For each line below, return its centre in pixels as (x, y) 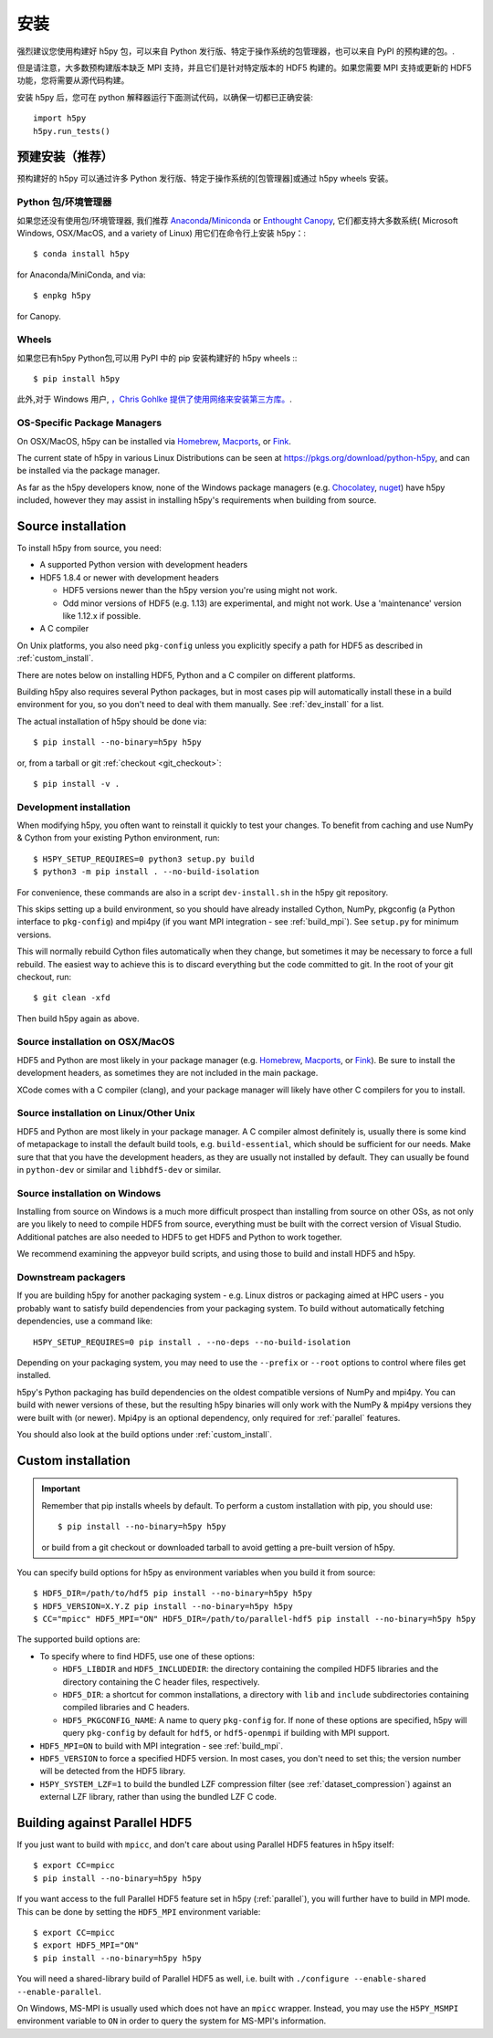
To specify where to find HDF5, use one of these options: (147, 1656)
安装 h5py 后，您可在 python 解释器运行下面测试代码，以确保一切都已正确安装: (165, 97)
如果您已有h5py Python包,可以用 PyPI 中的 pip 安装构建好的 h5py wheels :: (157, 358)
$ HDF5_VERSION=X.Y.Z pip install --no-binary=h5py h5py (163, 1606)
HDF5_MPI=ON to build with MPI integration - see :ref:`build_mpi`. (161, 1745)
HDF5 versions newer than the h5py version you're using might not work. (200, 590)
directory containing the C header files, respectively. (161, 1682)
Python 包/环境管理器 (64, 203)
